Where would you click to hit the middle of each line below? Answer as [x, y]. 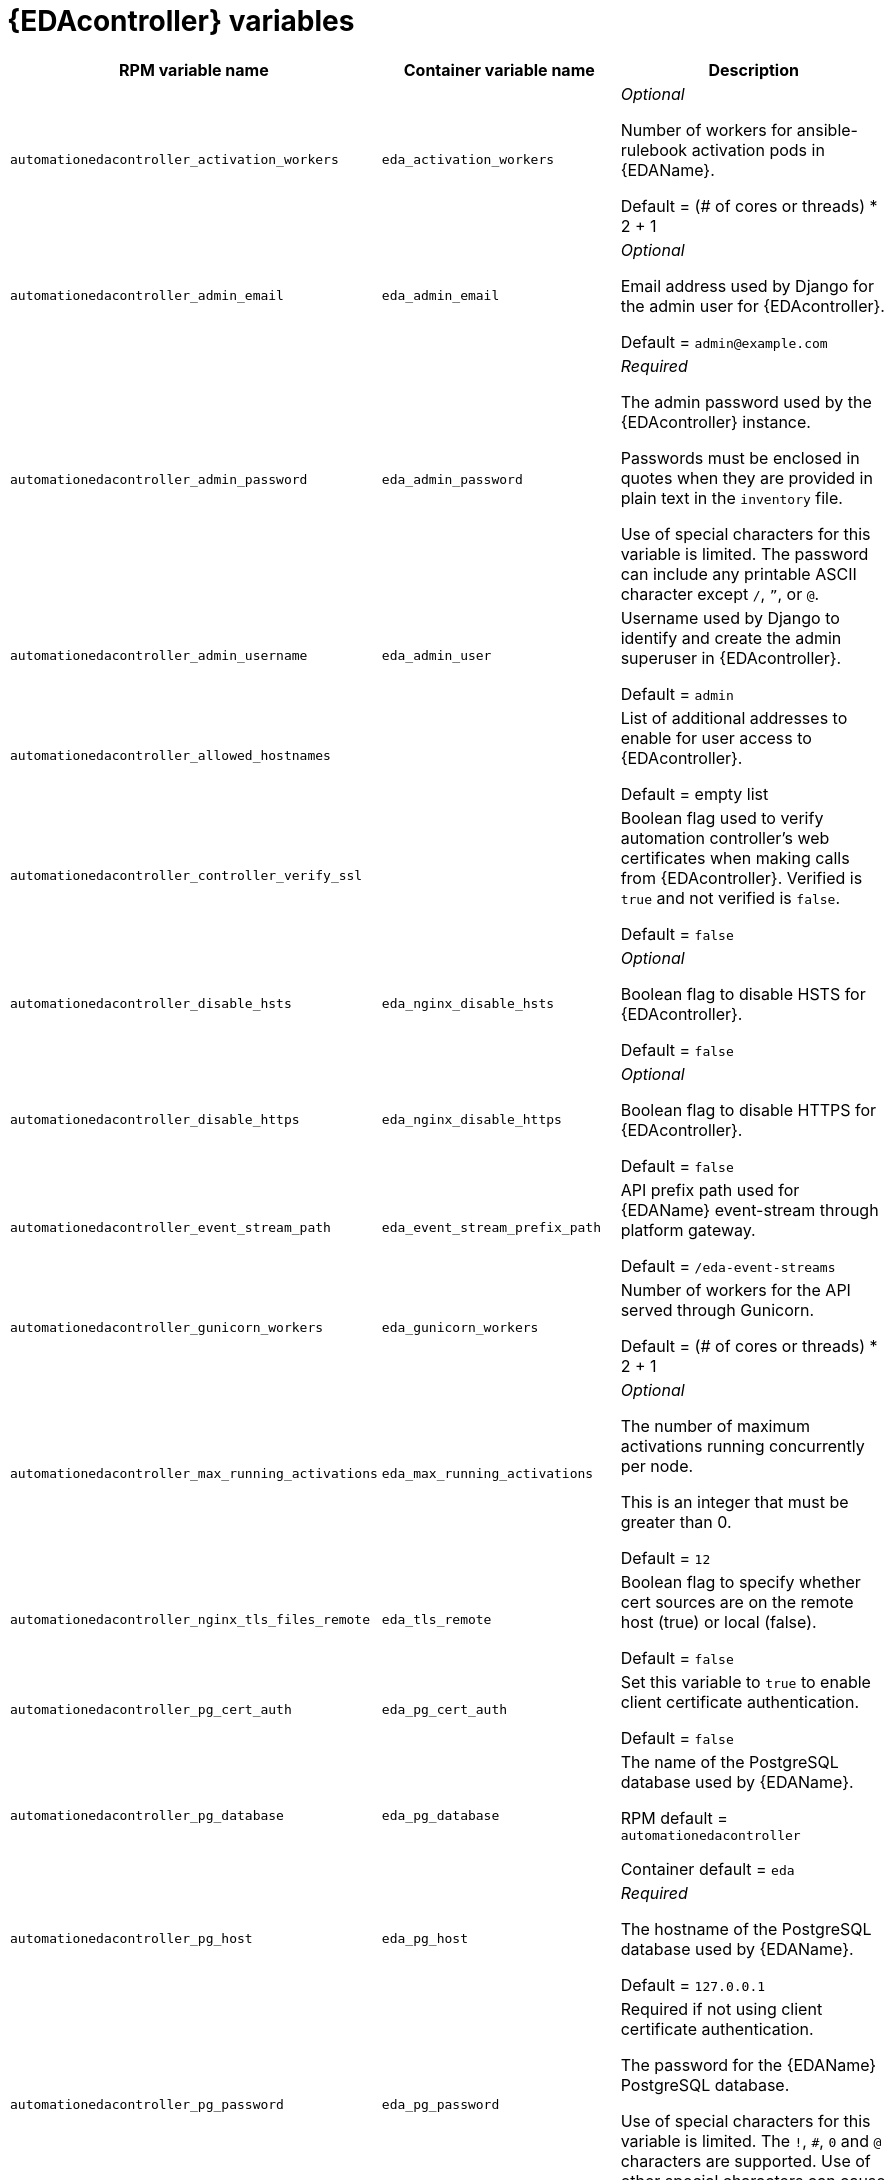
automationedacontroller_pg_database [147, 1815]
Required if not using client [721, 2008]
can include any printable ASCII [738, 573]
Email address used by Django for [747, 285]
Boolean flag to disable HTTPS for [748, 1109]
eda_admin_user [436, 656]
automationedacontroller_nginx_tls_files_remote [190, 1620]
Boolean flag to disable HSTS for [743, 993]
